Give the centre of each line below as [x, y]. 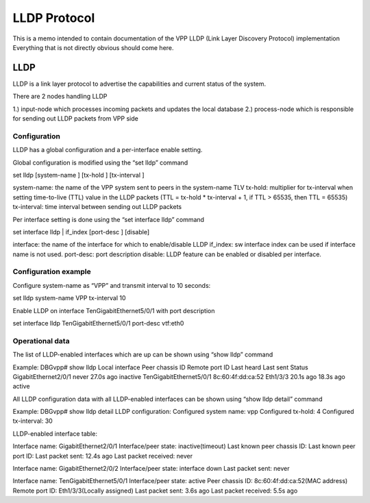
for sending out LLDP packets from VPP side [75, 119]
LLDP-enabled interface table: [55, 433]
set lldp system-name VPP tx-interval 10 [69, 298]
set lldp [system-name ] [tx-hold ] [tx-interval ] [78, 175]
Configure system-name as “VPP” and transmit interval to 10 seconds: [112, 285]
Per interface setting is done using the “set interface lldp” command [109, 219]
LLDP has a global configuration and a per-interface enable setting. [108, 150]
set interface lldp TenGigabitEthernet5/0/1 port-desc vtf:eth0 [98, 323]
